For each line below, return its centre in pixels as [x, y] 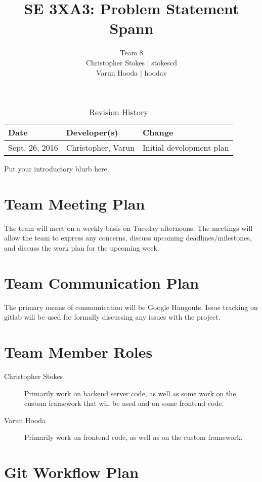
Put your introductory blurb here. [57, 169]
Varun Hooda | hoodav [132, 72]
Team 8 [132, 53]
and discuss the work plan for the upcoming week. [82, 248]
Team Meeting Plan [75, 203]
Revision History [119, 112]
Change [158, 132]
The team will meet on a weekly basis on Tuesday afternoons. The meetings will [128, 228]
